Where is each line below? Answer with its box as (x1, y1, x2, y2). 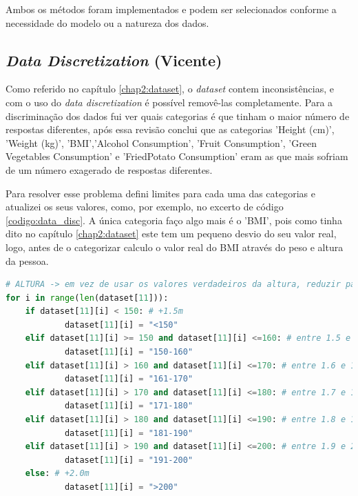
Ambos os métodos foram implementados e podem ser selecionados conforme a (6, 2, 337, 16)
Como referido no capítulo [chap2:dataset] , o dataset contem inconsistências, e (6, 81, 334, 96)
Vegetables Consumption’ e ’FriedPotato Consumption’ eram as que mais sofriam (6, 149, 348, 163)
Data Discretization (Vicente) (6, 49, 222, 70)
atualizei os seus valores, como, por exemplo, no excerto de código (6, 199, 284, 214)
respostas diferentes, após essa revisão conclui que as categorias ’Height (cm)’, (6, 122, 335, 137)
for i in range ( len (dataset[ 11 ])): (6, 292, 169, 303)
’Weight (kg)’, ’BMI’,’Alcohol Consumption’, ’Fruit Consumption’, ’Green (6, 135, 317, 150)
